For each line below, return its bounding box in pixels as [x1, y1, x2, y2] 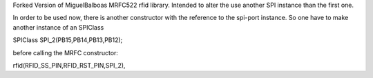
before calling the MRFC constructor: [12, 48, 119, 57]
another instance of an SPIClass [12, 23, 104, 31]
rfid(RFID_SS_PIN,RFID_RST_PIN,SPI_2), [12, 61, 126, 69]
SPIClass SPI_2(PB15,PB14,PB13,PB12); [12, 36, 123, 44]
